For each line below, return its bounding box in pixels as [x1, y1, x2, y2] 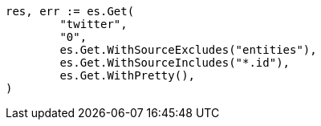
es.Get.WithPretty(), [59, 69, 196, 82]
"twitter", [59, 18, 128, 30]
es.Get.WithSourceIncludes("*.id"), [59, 56, 291, 69]
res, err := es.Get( [6, 5, 135, 18]
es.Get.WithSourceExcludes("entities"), [59, 43, 317, 56]
